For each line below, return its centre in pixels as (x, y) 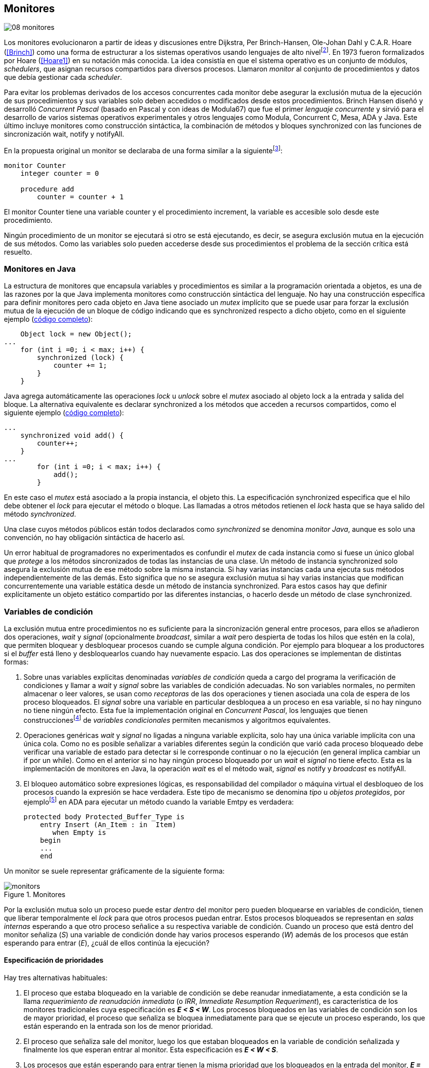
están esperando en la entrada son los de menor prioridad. (118, 1026)
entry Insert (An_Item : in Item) (108, 824)
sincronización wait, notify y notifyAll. (64, 134)
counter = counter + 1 (80, 197)
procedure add (47, 189)
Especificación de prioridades (54, 960)
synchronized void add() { (72, 436)
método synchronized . (40, 514)
